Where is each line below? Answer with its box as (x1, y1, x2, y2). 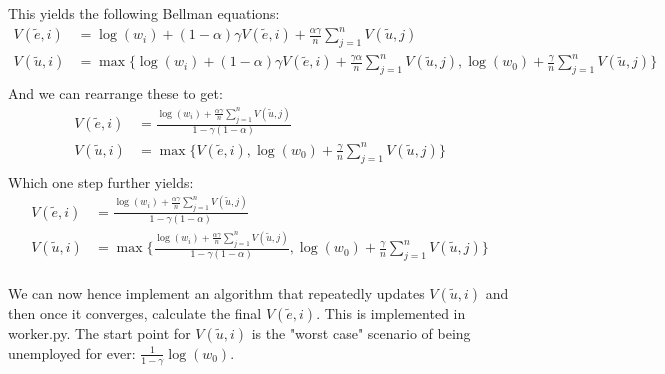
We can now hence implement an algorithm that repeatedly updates (8, 282, 425, 303)
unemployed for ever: (8, 342, 136, 363)
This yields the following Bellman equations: (8, 3, 280, 23)
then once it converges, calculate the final (8, 302, 262, 323)
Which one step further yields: (8, 171, 194, 192)
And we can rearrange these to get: (8, 83, 223, 104)
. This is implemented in (316, 302, 466, 323)
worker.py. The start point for (8, 322, 191, 343)
